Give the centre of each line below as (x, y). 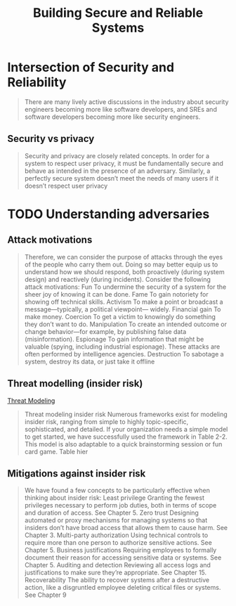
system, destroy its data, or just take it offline (90, 361)
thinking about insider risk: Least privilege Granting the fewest (114, 498)
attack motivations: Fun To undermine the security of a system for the (125, 287)
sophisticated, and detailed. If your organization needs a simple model (126, 429)
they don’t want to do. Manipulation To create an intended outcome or (125, 324)
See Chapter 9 (45, 595)
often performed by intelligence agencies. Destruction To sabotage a (124, 354)
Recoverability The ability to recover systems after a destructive (117, 580)
